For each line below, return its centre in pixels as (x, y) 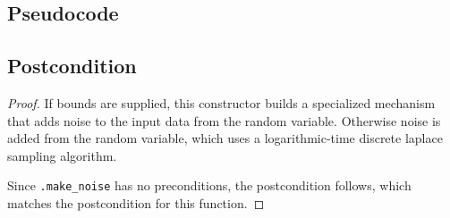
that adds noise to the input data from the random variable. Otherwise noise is (224, 120)
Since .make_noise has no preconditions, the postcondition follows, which (209, 185)
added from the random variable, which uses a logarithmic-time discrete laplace (225, 138)
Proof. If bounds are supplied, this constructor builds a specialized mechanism (221, 102)
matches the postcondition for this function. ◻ (136, 203)
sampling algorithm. (62, 155)
